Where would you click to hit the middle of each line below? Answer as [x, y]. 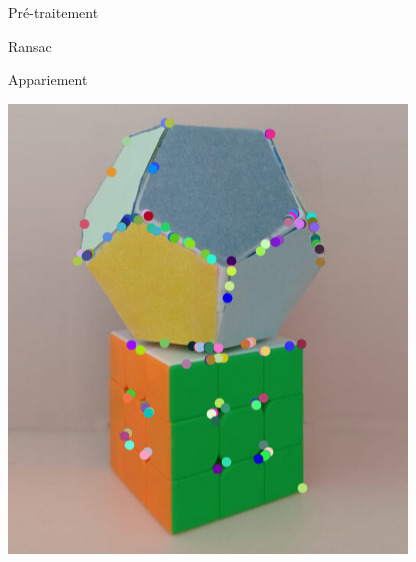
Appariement [48, 79]
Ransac [30, 45]
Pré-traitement [53, 12]
